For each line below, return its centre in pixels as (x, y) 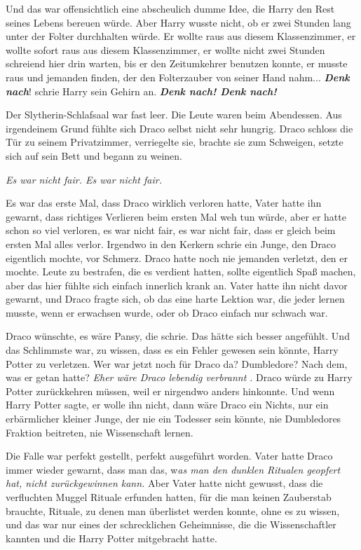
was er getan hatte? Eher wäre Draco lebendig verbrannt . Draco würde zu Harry (179, 377)
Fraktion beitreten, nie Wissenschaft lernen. (100, 432)
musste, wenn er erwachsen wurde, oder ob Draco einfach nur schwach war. (167, 312)
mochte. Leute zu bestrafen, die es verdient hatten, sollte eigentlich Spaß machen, (181, 271)
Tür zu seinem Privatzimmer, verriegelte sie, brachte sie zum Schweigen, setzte (175, 142)
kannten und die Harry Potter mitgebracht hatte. (111, 538)
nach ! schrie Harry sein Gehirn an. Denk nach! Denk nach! (141, 91)
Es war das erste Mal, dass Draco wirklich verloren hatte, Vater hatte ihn (164, 203)
